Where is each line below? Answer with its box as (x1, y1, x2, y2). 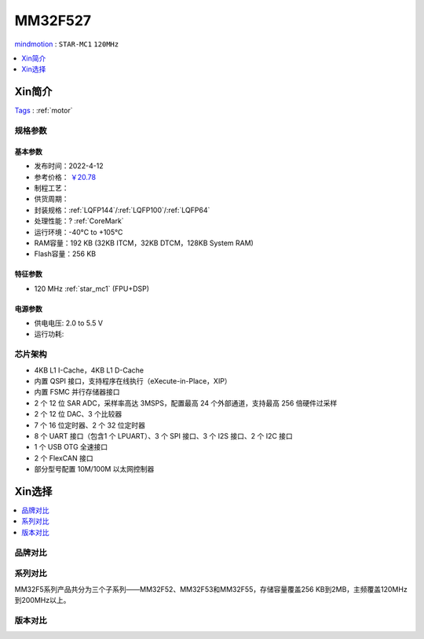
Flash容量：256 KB (34, 249, 97, 259)
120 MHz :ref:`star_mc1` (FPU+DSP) (34, 284, 149, 293)
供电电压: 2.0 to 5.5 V (34, 318, 104, 328)
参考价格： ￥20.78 (34, 172, 97, 182)
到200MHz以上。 (14, 595, 71, 604)
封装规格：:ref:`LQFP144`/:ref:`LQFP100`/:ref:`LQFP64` (34, 205, 210, 215)
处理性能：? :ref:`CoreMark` (34, 216, 125, 226)
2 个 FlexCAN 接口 (34, 453, 93, 463)
